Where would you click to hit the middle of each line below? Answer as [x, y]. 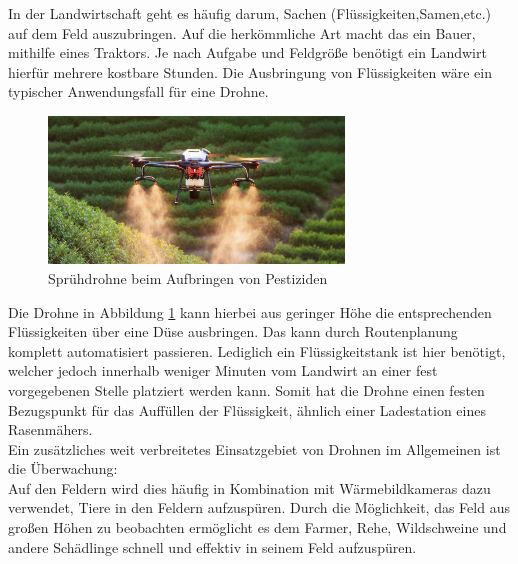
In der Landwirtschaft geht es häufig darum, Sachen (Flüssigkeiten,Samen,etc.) [250, 13]
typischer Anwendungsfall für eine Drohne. [138, 91]
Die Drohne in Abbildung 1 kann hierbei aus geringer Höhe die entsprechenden [250, 311]
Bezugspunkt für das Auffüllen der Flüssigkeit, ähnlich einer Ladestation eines [247, 409]
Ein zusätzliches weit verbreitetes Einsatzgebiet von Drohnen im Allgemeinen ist [254, 448]
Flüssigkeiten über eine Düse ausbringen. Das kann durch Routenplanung [233, 331]
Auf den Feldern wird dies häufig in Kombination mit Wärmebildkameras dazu [249, 487]
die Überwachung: [63, 468]
